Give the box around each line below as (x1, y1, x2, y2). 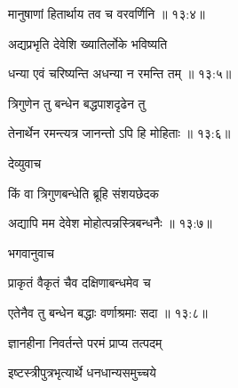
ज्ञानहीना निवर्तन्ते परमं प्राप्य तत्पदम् (8, 333, 163, 352)
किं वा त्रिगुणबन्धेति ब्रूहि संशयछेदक (8, 183, 159, 202)
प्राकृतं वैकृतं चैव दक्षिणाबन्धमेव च (8, 273, 151, 292)
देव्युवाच (8, 153, 42, 172)
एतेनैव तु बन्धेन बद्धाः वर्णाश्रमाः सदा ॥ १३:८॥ (8, 303, 208, 321)
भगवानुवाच (8, 243, 55, 262)
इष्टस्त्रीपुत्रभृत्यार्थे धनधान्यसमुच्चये (8, 363, 156, 382)
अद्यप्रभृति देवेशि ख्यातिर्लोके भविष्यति (8, 34, 168, 53)
